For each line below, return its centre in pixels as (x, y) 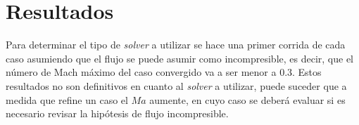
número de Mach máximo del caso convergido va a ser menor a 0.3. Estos (164, 72)
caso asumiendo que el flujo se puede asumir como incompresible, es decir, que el (180, 58)
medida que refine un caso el (67, 99)
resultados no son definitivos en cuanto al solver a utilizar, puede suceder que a (176, 85)
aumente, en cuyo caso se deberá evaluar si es (247, 99)
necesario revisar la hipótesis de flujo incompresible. (117, 113)
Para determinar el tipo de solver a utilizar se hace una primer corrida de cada (176, 45)
